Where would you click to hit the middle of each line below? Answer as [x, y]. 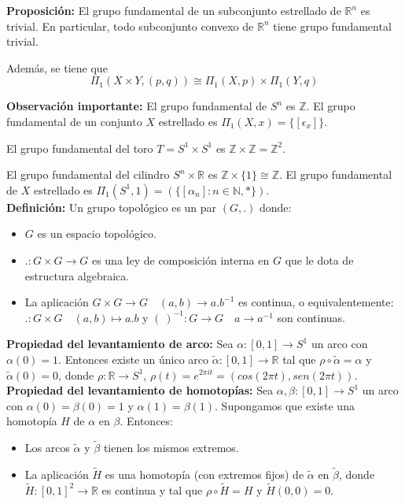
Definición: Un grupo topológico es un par [112, 207]
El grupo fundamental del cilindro [88, 174]
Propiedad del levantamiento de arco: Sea [120, 344]
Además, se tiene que [57, 67]
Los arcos [47, 448]
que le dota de [319, 259]
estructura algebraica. [77, 275]
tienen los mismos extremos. [171, 448]
